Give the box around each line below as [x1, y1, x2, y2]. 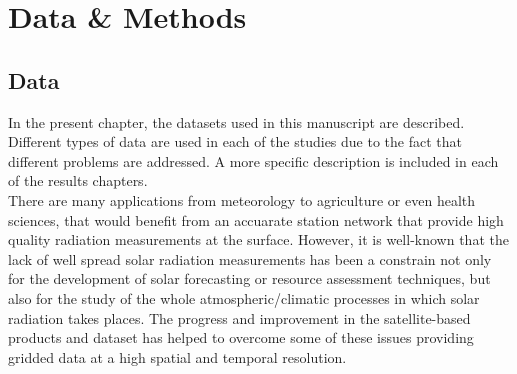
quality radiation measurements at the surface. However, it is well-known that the [8, 229, 509, 250]
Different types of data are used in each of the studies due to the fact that [8, 131, 462, 152]
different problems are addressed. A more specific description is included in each [8, 150, 499, 171]
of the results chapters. [8, 170, 148, 191]
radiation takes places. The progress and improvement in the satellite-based [8, 307, 471, 328]
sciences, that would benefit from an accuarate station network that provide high [8, 209, 504, 230]
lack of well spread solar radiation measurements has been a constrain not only [8, 248, 492, 269]
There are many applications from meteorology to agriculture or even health [8, 189, 476, 210]
